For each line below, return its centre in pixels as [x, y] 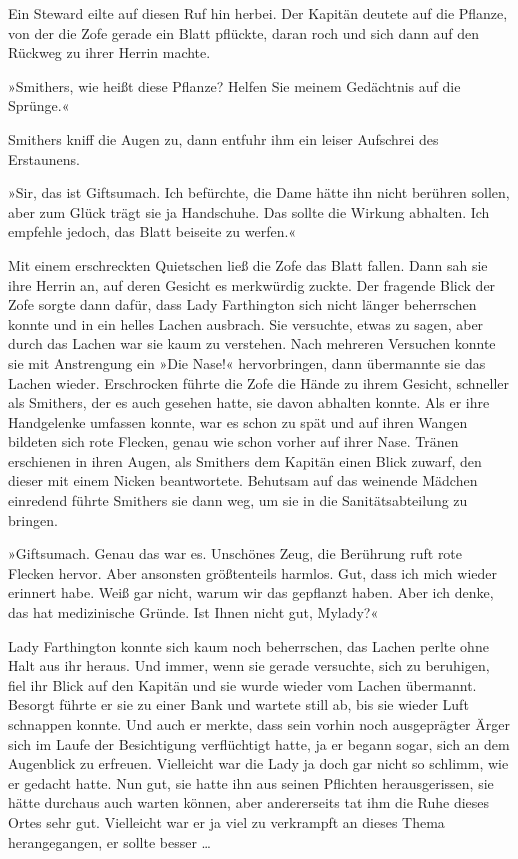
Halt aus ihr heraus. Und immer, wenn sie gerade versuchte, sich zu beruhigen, [249, 665]
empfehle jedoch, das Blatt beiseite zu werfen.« [152, 231]
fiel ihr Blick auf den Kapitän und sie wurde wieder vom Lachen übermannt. [242, 684]
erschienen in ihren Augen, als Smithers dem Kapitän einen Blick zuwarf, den [245, 460]
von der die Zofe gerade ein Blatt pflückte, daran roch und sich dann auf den [244, 32]
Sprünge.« [39, 105]
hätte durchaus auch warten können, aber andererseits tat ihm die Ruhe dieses [249, 802]
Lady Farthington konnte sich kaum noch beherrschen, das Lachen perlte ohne [248, 645]
